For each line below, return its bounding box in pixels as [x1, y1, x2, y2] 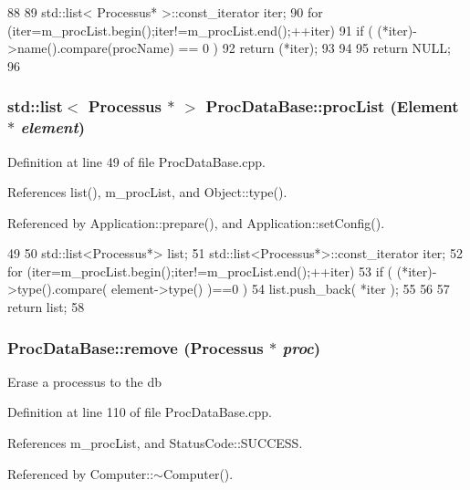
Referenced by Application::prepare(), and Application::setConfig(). [7, 213, 385, 232]
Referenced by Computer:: [7, 464, 154, 483]
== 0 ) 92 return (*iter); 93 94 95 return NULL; [178, 38, 452, 57]
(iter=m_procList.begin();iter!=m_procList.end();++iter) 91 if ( [7, 20, 373, 39]
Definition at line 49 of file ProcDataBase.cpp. [7, 151, 266, 171]
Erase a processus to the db [7, 371, 162, 391]
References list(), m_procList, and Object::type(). [7, 182, 287, 202]
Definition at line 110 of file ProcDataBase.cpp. [7, 402, 272, 422]
